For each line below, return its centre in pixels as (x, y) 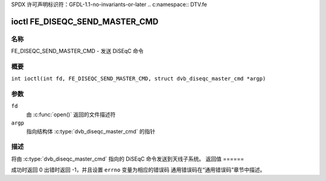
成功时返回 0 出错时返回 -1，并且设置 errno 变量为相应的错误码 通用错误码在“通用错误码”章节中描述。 (138, 170)
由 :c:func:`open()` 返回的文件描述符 (71, 114)
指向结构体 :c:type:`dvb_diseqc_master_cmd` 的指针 (91, 131)
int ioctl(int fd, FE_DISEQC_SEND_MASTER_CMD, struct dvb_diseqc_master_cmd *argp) (139, 79)
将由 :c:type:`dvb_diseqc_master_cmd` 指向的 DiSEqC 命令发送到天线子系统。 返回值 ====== (128, 159)
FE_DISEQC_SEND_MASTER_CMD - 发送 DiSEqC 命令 (78, 51)
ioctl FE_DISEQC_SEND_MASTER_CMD (85, 21)
